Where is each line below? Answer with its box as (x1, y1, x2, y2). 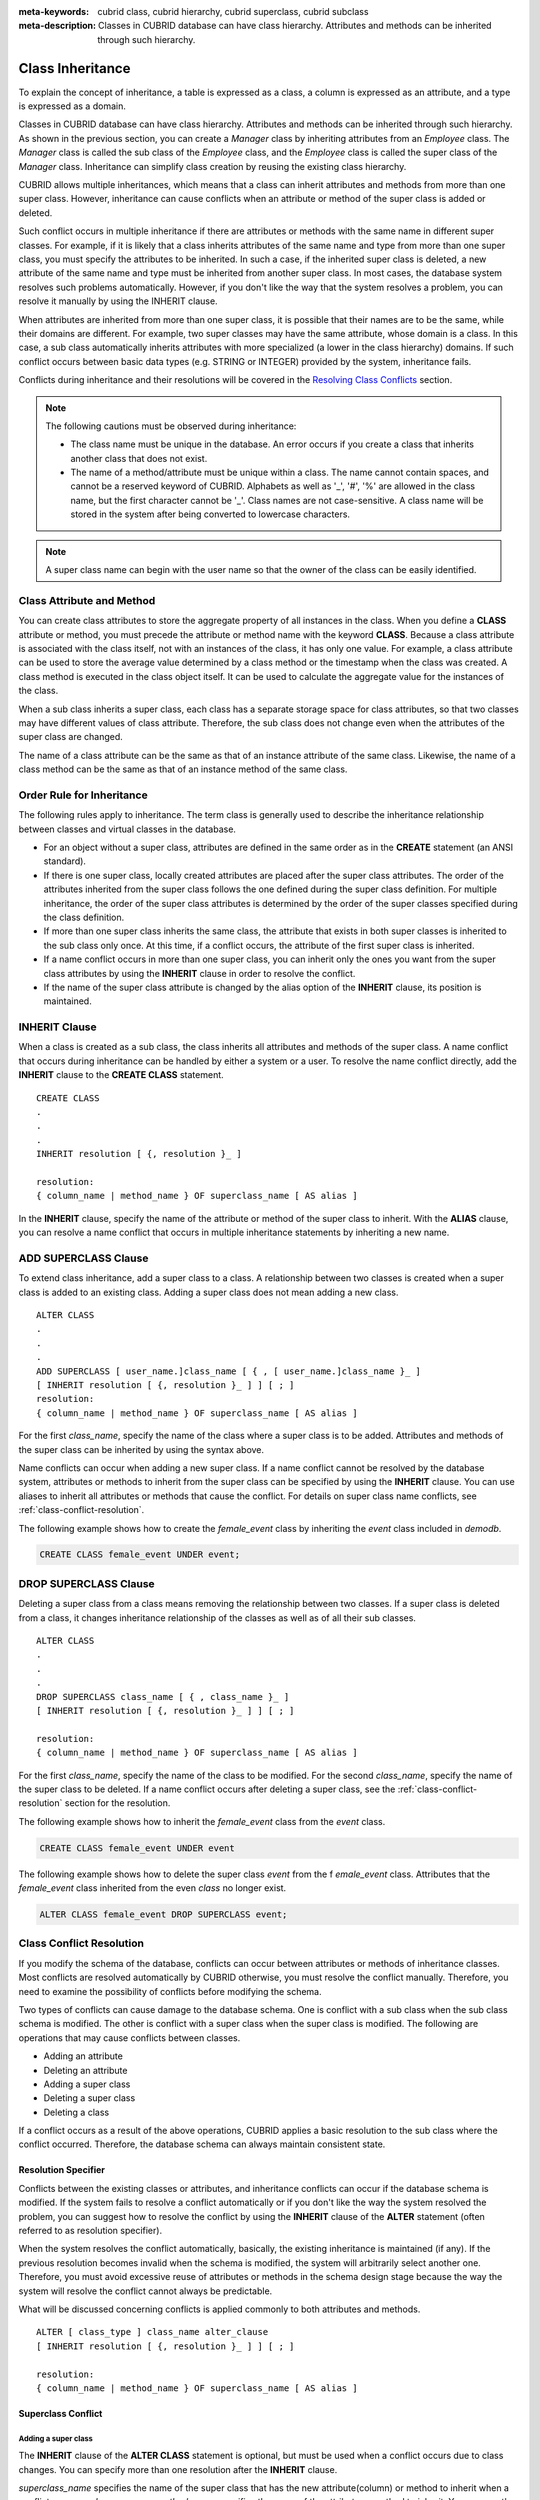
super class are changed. (18, 731, 124, 743)
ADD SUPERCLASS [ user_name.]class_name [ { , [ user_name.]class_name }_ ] (36, 1365, 422, 1377)
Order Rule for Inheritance (18, 788, 149, 802)
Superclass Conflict (18, 2407, 103, 2419)
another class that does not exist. (70, 452, 208, 464)
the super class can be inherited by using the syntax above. (18, 1443, 265, 1455)
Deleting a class (43, 2106, 110, 2118)
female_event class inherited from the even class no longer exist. (18, 1882, 287, 1894)
